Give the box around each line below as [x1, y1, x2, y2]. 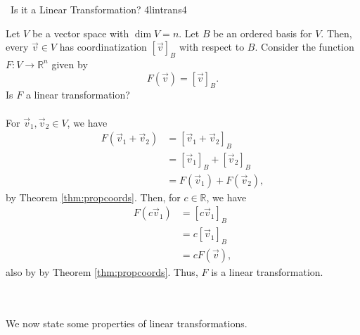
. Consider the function [255, 39, 354, 54]
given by [51, 56, 88, 71]
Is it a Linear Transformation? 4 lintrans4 [10, 2, 187, 16]
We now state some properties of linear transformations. [6, 315, 247, 330]
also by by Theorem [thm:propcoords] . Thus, [6, 265, 198, 279]
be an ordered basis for [213, 25, 312, 40]
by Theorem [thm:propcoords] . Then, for [6, 189, 181, 204]
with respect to [179, 39, 245, 54]
